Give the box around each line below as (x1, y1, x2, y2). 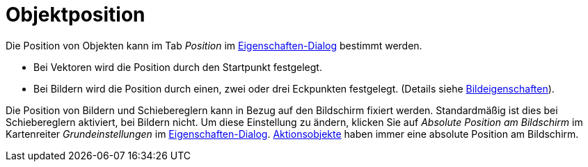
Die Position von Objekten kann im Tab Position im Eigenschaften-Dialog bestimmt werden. (6, 39, 422, 51)
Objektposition (6, 3, 145, 26)
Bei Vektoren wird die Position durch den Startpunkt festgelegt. (33, 61, 322, 73)
